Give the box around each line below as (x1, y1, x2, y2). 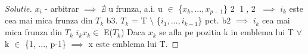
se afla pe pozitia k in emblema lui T (159, 26, 294, 38)
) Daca (121, 26, 146, 38)
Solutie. (5, 2, 32, 14)
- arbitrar (45, 2, 79, 14)
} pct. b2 (198, 14, 231, 26)
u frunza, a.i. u (108, 2, 163, 14)
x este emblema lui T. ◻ (88, 37, 179, 49)
